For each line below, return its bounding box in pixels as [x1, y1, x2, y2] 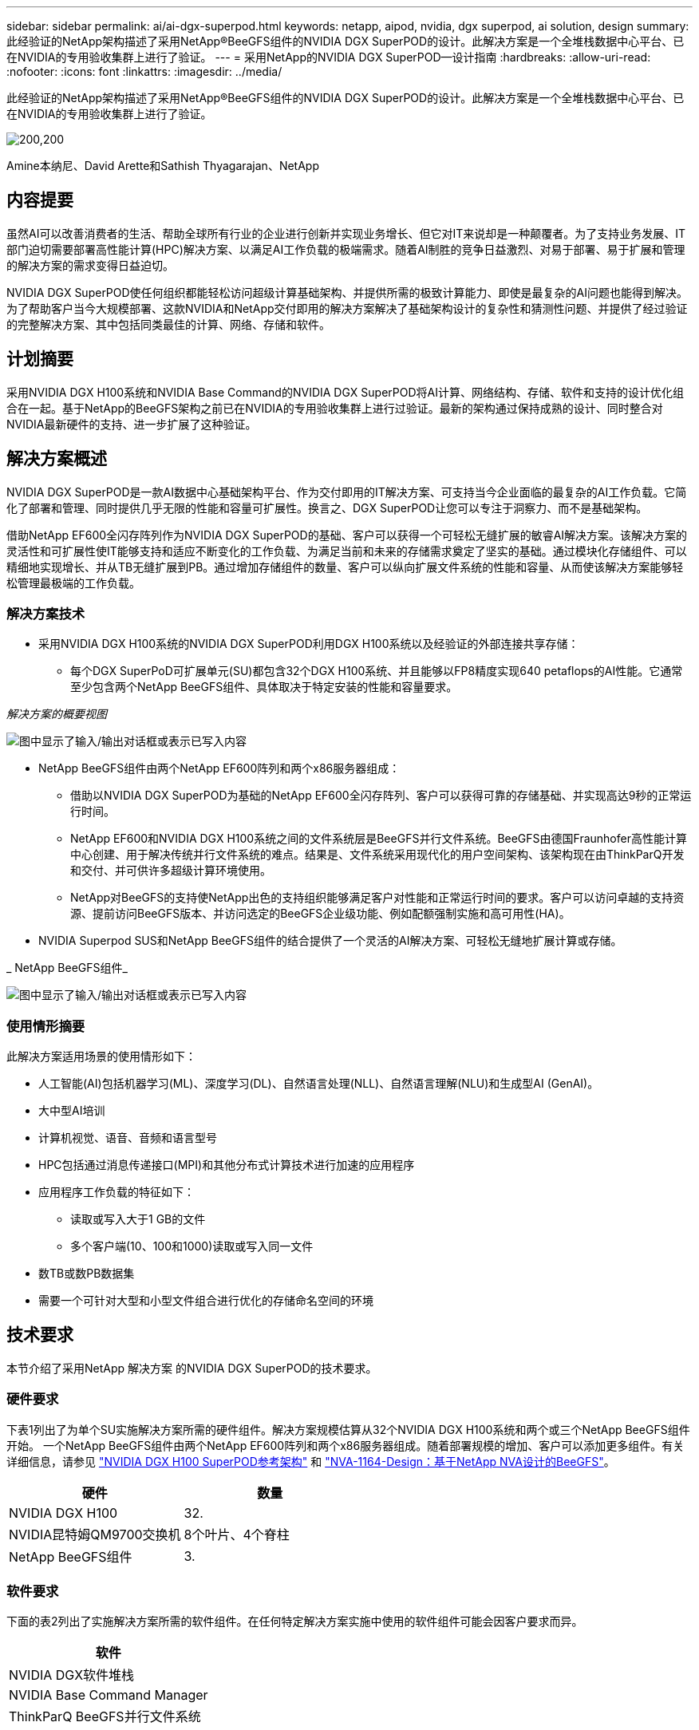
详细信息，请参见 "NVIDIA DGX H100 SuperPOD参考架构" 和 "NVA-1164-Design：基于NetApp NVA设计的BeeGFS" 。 [6, 1454, 615, 1468]
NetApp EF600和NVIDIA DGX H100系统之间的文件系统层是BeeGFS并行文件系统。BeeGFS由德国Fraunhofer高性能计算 [70, 831, 687, 846]
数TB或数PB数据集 [38, 1266, 135, 1281]
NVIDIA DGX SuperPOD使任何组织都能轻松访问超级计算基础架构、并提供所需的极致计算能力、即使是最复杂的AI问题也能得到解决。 [6, 285, 689, 299]
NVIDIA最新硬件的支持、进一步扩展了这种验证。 [6, 417, 257, 431]
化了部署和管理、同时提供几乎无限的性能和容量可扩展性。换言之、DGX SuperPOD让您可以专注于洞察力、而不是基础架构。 [6, 500, 648, 515]
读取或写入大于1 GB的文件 [70, 1212, 206, 1226]
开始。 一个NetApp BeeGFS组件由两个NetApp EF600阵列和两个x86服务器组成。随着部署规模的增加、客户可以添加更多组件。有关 [6, 1438, 685, 1452]
